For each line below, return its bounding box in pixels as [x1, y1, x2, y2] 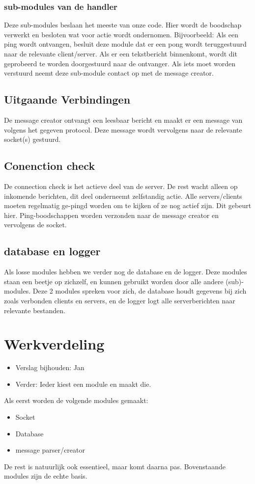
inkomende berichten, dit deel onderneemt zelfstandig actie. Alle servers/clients [4, 190, 242, 201]
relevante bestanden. [4, 305, 65, 315]
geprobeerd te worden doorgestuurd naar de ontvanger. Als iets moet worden [4, 58, 236, 68]
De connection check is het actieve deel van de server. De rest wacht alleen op [4, 181, 238, 191]
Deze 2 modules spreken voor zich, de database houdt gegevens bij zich [32, 286, 247, 296]
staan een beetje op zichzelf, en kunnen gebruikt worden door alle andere [4, 276, 224, 286]
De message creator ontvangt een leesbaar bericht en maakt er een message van [4, 114, 243, 125]
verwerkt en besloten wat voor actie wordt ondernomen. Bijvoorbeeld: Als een [4, 29, 238, 39]
